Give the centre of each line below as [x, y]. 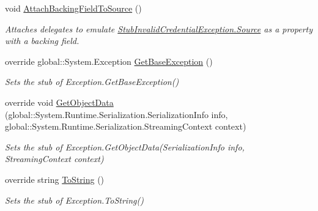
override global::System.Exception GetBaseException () [109, 61]
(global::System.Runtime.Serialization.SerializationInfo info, [116, 114]
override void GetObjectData [59, 102]
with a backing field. [42, 41]
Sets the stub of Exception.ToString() [74, 200]
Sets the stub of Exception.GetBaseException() [92, 82]
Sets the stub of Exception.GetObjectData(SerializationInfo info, [125, 146]
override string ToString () [55, 179]
